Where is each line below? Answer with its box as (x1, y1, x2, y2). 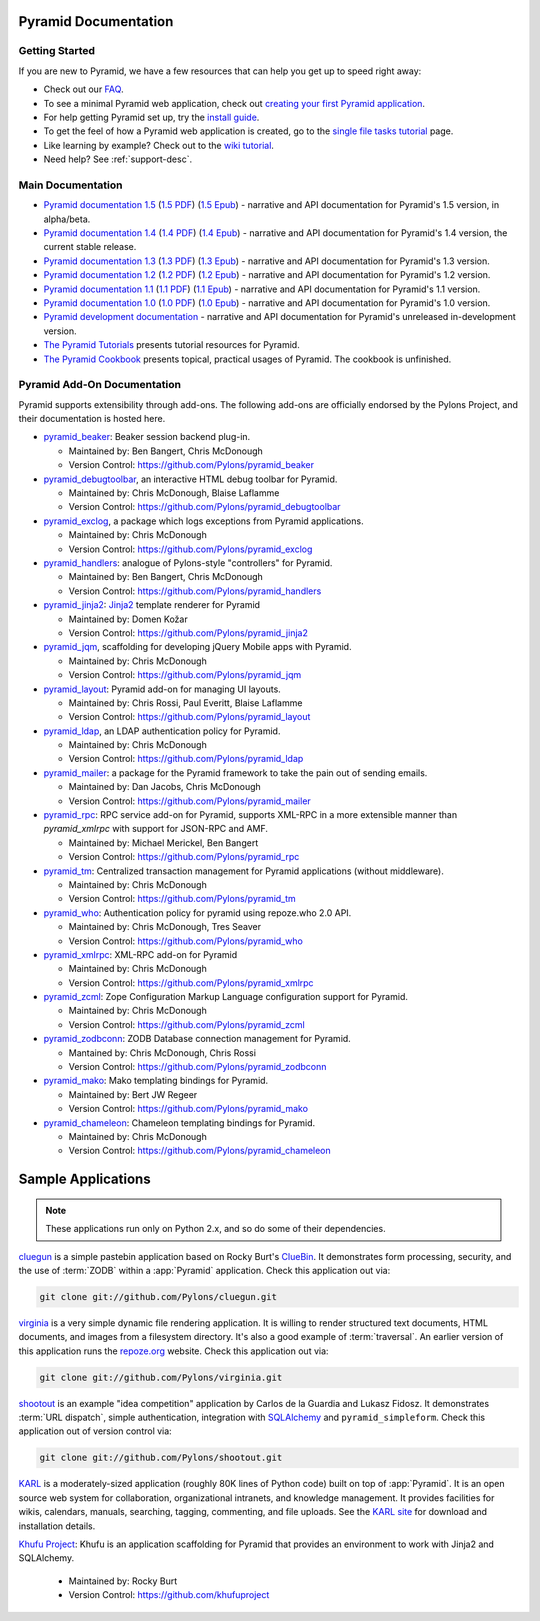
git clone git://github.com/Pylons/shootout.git (39, 1452, 283, 1464)
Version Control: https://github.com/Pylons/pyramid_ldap (68, 753, 304, 765)
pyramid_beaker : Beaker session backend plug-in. (43, 431, 251, 443)
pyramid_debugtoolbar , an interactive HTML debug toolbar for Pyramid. (43, 473, 338, 485)
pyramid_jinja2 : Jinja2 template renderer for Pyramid (43, 599, 260, 611)
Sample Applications (18, 1171, 151, 1188)
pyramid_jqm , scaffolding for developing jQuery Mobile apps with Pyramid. (43, 641, 352, 653)
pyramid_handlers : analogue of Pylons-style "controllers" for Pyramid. (43, 556, 333, 569)
